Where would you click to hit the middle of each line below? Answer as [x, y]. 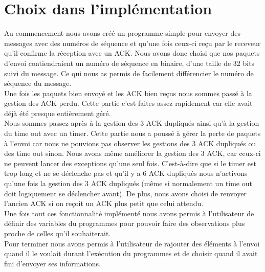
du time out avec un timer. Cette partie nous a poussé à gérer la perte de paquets [132, 133]
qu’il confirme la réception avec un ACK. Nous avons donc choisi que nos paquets [132, 53]
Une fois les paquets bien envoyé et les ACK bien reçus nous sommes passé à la [128, 93]
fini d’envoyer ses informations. [52, 263]
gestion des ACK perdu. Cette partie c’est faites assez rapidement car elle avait [128, 103]
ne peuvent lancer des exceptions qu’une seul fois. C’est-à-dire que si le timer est [130, 163]
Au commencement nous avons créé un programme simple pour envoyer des [123, 33]
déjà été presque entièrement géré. [58, 113]
